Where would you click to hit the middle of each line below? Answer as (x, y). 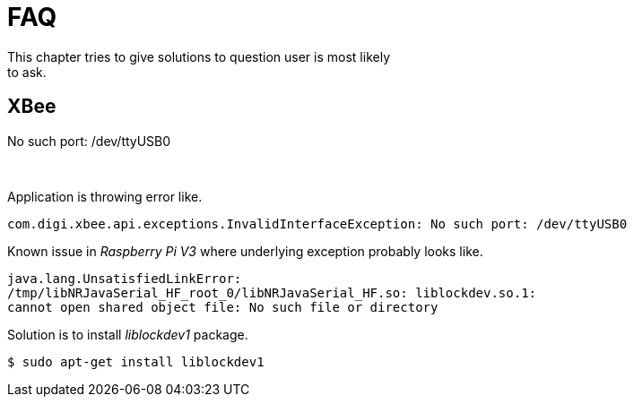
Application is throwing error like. (105, 196)
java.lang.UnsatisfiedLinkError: (125, 278)
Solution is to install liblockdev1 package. (128, 334)
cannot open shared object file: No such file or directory (223, 307)
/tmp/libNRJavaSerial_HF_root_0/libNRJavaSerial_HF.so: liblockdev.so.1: (272, 292)
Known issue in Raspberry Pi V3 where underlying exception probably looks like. (245, 251)
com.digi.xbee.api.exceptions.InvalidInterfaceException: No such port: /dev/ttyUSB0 (317, 223)
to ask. (27, 72)
